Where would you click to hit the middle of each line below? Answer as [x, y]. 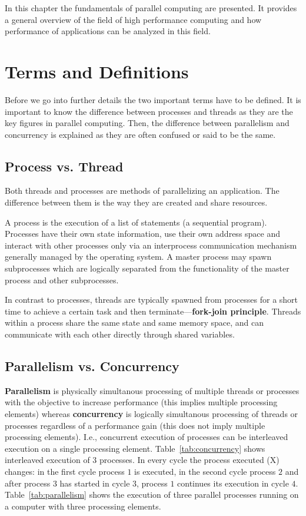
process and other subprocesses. [62, 279]
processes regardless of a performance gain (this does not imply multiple [135, 425]
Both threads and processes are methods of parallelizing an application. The [142, 191]
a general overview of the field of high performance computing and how [133, 19]
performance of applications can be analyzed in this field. [108, 31]
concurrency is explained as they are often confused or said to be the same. [140, 134]
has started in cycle [95, 483]
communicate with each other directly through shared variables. [120, 334]
